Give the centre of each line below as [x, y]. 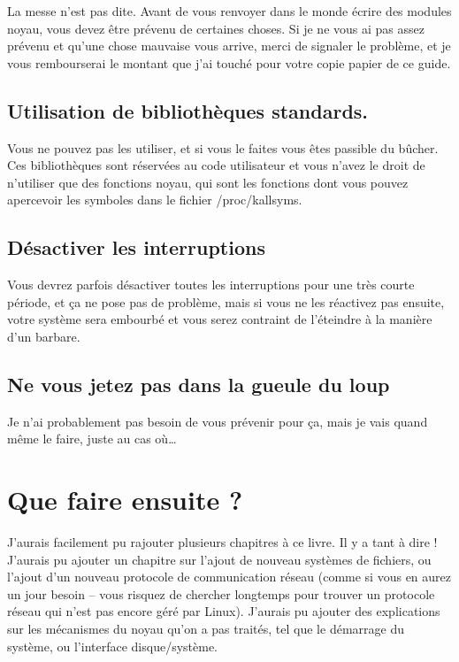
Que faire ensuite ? [125, 500]
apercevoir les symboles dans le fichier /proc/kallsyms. [155, 200]
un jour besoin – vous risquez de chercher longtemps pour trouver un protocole [221, 593]
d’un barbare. [44, 336]
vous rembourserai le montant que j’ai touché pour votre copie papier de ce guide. [229, 62]
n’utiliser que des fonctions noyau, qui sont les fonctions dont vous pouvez [208, 182]
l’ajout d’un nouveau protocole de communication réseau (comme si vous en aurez [229, 577]
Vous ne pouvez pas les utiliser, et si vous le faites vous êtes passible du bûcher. [223, 147]
